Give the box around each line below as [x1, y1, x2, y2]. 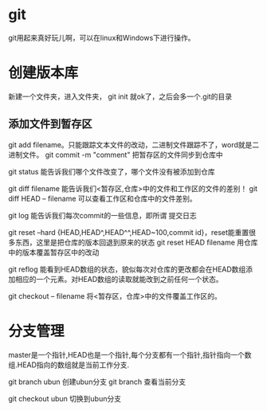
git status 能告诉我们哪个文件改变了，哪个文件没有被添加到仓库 [8, 166, 215, 176]
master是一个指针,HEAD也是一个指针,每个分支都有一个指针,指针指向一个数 [8, 350, 253, 359]
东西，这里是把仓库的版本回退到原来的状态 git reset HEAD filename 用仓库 [14, 237, 258, 247]
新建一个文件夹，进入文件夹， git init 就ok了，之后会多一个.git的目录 [8, 92, 233, 101]
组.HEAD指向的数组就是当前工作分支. [8, 360, 130, 370]
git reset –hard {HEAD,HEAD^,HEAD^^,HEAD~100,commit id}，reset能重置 [8, 227, 249, 237]
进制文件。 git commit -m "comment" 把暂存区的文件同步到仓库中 [8, 150, 223, 159]
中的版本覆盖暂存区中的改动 [8, 247, 100, 256]
